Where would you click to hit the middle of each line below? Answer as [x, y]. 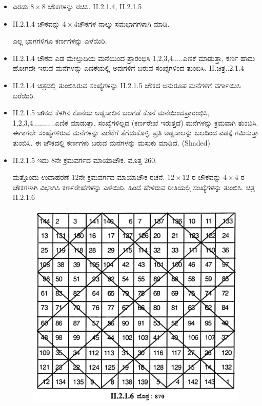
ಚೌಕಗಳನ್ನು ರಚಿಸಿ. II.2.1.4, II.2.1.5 [95, 6]
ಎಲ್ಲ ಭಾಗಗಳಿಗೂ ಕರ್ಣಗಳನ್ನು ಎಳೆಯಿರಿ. [60, 41]
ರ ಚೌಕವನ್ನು [206, 177]
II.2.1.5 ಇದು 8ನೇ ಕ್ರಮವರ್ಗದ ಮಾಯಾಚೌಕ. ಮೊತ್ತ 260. [85, 160]
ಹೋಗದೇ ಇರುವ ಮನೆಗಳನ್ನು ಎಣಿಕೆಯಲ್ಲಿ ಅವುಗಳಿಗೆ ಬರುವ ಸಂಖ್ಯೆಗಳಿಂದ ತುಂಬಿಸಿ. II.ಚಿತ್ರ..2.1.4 [128, 68]
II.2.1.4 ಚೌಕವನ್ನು [36, 23]
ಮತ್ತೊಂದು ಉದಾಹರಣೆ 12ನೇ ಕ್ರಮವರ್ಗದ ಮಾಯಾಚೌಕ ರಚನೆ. [89, 177]
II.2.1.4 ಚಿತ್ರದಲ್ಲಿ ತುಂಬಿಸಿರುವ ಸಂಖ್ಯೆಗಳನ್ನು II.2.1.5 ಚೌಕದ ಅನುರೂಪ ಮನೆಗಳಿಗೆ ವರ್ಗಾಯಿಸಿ [127, 85]
